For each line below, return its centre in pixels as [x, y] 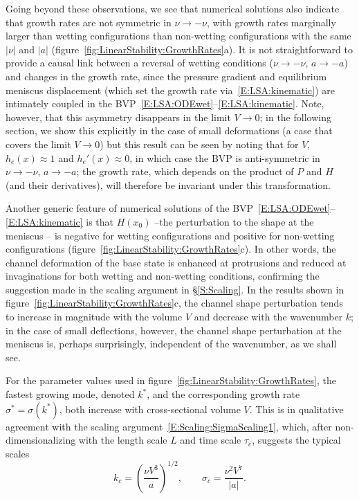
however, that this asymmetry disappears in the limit [118, 117]
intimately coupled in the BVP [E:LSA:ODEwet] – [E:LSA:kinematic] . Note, [165, 103]
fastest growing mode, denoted [70, 394]
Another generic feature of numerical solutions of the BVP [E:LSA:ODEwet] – [171, 208]
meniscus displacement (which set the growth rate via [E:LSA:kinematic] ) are [171, 90]
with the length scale [123, 440]
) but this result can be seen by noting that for [199, 144]
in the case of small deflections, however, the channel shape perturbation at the [174, 330]
